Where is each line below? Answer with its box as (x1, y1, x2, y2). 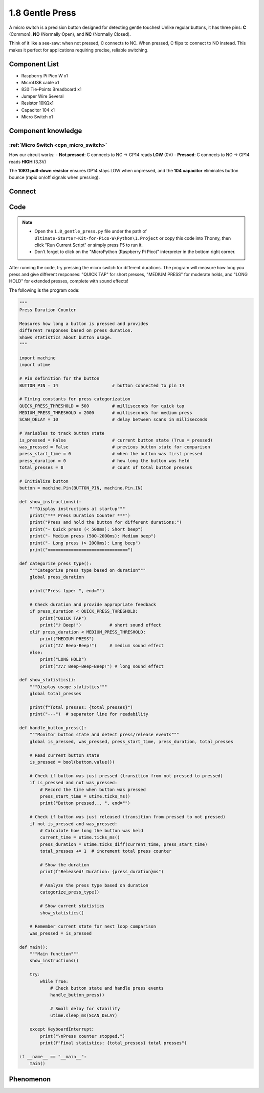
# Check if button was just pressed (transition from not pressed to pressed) (29, 773, 223, 778)
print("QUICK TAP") (40, 615, 87, 621)
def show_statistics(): (19, 677, 77, 683)
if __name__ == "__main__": (19, 1054, 87, 1059)
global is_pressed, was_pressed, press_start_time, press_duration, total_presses (29, 739, 234, 744)
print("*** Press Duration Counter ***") (29, 512, 131, 518)
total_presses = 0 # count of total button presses (19, 465, 193, 470)
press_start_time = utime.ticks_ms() (40, 793, 131, 799)
